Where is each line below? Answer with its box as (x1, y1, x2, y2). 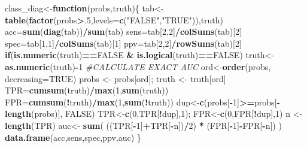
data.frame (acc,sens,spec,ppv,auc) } (5, 131, 141, 143)
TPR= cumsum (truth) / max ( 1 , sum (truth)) (5, 84, 169, 96)
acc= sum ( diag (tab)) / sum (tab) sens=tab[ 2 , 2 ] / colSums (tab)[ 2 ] (5, 25, 242, 38)
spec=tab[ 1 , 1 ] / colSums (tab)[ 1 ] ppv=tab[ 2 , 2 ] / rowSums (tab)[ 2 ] (5, 37, 242, 49)
